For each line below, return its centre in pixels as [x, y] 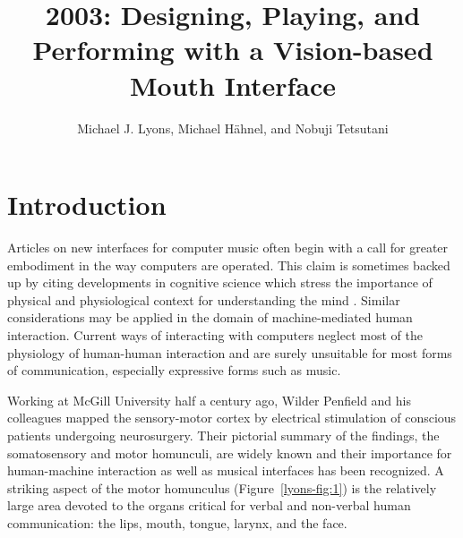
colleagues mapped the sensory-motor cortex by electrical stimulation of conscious [232, 418]
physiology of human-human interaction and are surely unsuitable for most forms [230, 352]
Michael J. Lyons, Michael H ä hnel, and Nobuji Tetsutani [233, 128]
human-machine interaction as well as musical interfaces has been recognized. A [226, 470]
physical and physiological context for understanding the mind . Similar [204, 299]
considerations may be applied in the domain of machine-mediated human [210, 317]
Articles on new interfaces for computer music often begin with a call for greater [228, 248]
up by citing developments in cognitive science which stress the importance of [220, 282]
